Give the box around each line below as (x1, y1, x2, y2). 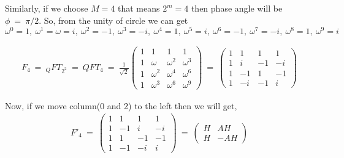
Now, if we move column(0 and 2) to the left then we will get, (5, 99, 237, 112)
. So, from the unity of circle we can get (39, 13, 188, 26)
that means (118, 2, 160, 14)
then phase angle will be (191, 2, 283, 14)
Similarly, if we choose (5, 2, 88, 14)
